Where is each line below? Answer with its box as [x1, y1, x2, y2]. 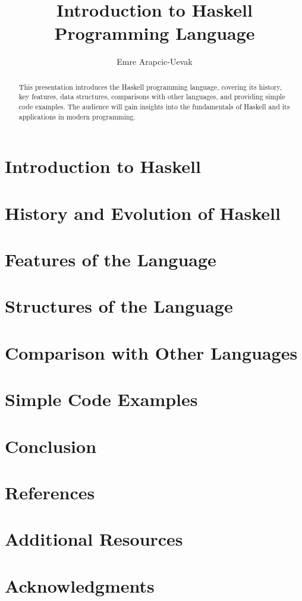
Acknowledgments [5, 573, 155, 597]
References [5, 480, 95, 504]
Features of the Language [5, 247, 216, 272]
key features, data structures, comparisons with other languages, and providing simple [18, 92, 285, 102]
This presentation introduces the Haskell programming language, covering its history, [18, 81, 282, 92]
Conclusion [5, 433, 97, 458]
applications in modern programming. [18, 111, 136, 121]
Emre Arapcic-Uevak [117, 55, 193, 68]
